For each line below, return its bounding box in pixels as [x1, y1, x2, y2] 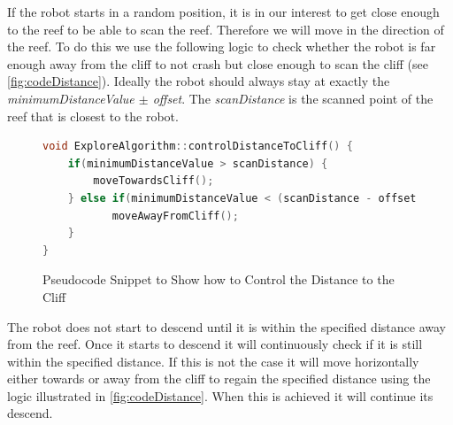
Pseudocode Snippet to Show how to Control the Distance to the [42, 270, 395, 289]
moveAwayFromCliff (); [111, 209, 239, 222]
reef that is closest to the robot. [7, 106, 179, 125]
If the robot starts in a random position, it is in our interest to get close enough [7, 3, 440, 20]
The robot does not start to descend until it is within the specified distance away [7, 317, 446, 336]
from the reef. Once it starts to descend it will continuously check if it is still [7, 335, 423, 353]
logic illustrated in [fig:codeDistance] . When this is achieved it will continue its [7, 386, 434, 405]
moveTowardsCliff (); [93, 174, 214, 188]
